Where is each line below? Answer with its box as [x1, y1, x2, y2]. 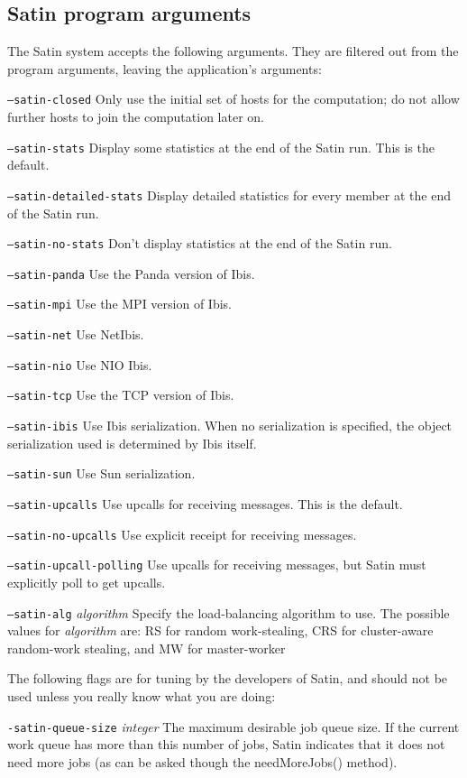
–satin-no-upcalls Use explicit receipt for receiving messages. [7, 524, 357, 543]
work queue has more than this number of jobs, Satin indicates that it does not [7, 735, 445, 754]
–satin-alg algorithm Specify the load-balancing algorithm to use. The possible [7, 603, 450, 622]
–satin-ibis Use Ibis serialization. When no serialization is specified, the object [7, 416, 453, 435]
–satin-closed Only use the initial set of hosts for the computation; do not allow [7, 89, 460, 108]
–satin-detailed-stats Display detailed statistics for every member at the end [7, 185, 451, 204]
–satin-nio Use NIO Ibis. [7, 355, 152, 374]
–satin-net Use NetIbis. [7, 325, 144, 344]
